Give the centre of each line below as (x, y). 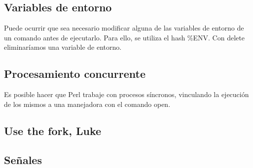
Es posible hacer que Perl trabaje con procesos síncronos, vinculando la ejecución (126, 94)
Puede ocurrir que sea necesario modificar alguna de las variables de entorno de (124, 28)
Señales (23, 159)
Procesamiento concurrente (75, 74)
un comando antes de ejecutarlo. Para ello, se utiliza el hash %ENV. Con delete (124, 37)
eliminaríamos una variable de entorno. (63, 47)
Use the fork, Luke (53, 130)
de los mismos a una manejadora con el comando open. (87, 104)
